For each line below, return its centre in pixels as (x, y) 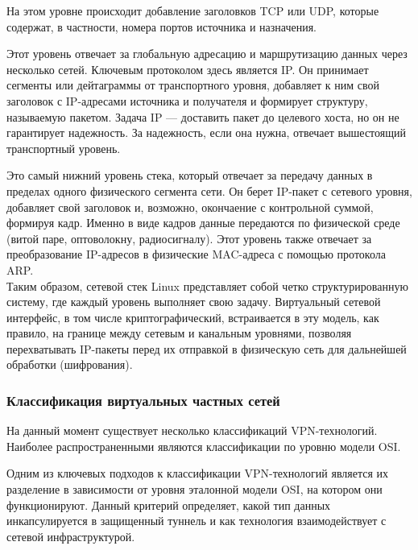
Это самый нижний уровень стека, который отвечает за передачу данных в (190, 175)
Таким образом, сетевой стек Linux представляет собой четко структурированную (207, 285)
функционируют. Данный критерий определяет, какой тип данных (169, 505)
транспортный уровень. (64, 148)
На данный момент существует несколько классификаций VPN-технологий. (192, 430)
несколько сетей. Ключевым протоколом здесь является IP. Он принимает (188, 69)
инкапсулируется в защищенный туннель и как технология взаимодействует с (197, 521)
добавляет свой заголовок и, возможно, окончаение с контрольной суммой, (190, 207)
